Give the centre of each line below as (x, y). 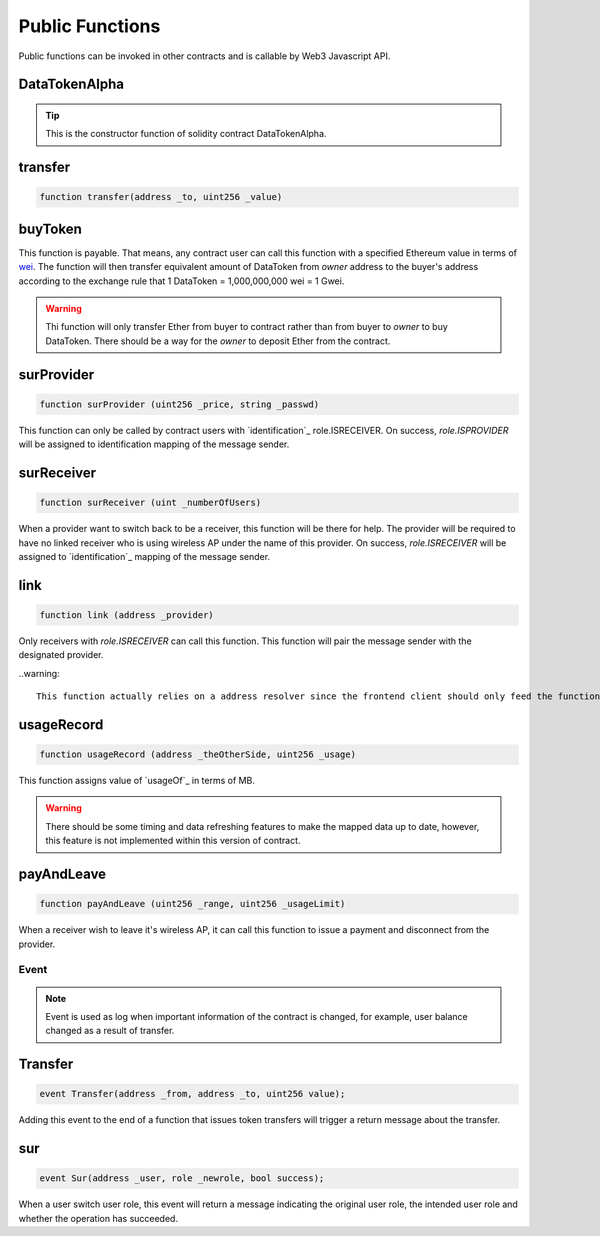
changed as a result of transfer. (110, 1031)
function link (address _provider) (126, 614)
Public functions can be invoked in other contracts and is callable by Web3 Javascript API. (204, 56)
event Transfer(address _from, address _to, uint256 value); (192, 1094)
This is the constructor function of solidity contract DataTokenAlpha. (186, 134)
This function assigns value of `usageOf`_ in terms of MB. (136, 781)
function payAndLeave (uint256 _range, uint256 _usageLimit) (192, 904)
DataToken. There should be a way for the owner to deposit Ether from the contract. (218, 341)
